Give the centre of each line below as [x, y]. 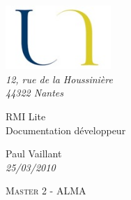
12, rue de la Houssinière [59, 79]
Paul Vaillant [34, 153]
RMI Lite [26, 116]
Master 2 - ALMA [46, 191]
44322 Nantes [35, 93]
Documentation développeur [66, 130]
